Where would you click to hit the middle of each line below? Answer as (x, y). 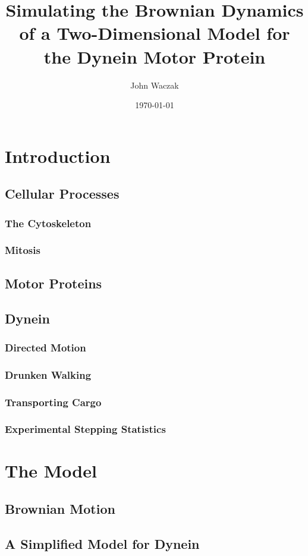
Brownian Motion (60, 509)
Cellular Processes (62, 194)
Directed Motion (45, 347)
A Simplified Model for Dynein (102, 543)
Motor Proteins (54, 283)
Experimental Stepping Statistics (85, 429)
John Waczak (155, 85)
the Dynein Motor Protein (155, 56)
